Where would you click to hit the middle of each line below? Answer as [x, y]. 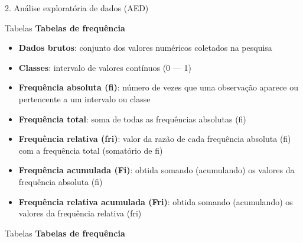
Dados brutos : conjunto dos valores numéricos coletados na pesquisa [145, 48]
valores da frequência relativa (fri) [80, 213]
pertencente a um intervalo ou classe [84, 98]
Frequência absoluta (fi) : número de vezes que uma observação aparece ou [158, 87]
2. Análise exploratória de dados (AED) [77, 8]
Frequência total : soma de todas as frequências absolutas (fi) [132, 119]
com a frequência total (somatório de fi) [91, 150]
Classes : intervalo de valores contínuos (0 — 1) [105, 67]
